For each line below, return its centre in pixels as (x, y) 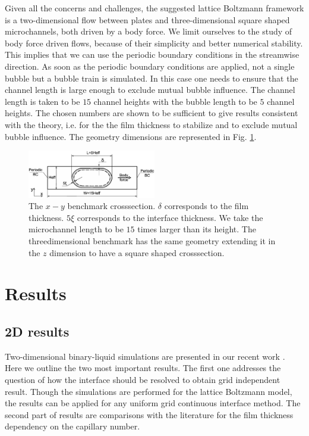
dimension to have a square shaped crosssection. (137, 252)
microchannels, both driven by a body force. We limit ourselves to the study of (149, 31)
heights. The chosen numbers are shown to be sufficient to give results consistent (152, 113)
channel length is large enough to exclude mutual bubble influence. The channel (150, 90)
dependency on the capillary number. (72, 426)
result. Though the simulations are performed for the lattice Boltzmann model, (149, 391)
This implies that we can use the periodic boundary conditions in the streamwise (152, 54)
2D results (37, 331)
